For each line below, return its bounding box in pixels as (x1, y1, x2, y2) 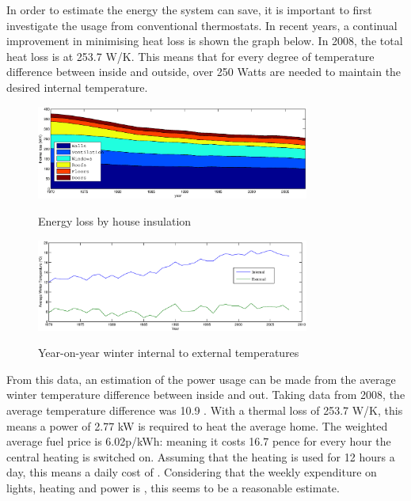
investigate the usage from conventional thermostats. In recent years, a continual (6, 17, 398, 33)
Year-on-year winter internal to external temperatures (38, 344, 299, 361)
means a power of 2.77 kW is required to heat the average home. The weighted (6, 417, 388, 434)
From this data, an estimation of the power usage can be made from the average (6, 370, 396, 387)
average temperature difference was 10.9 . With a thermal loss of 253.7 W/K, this (6, 401, 403, 418)
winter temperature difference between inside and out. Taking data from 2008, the (6, 386, 405, 403)
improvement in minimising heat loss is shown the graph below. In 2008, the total (6, 32, 403, 49)
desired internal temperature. (6, 78, 148, 95)
